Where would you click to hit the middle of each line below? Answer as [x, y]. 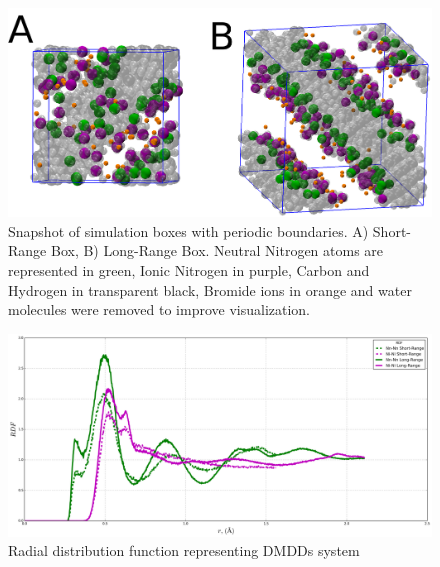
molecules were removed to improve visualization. [159, 309]
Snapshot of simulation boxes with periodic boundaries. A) [188, 230]
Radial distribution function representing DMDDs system [184, 550]
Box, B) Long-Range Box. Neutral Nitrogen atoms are [217, 250]
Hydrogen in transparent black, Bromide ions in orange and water [210, 289]
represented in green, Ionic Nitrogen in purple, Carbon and [189, 270]
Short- [391, 230]
